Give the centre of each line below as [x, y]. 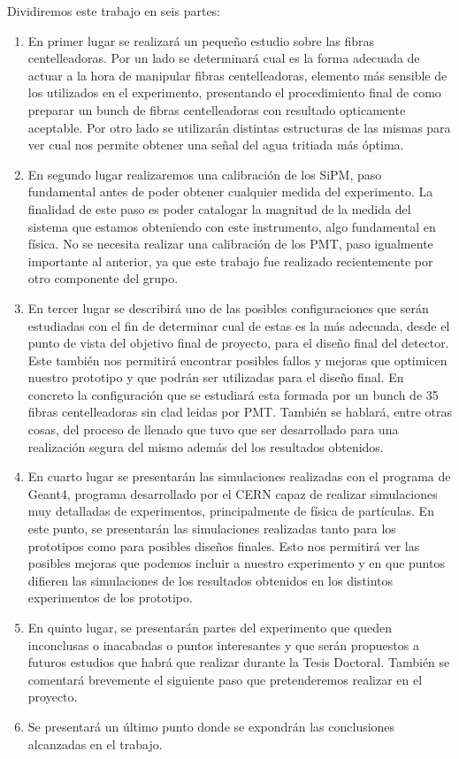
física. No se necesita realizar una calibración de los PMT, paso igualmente [230, 244]
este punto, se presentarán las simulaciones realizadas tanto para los [212, 529]
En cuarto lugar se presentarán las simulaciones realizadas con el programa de [239, 476]
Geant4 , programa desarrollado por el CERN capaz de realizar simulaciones [233, 493]
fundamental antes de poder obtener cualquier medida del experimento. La [230, 192]
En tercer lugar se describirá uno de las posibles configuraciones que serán [228, 307]
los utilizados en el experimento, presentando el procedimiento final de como [234, 92]
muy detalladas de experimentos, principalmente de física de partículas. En [231, 511]
